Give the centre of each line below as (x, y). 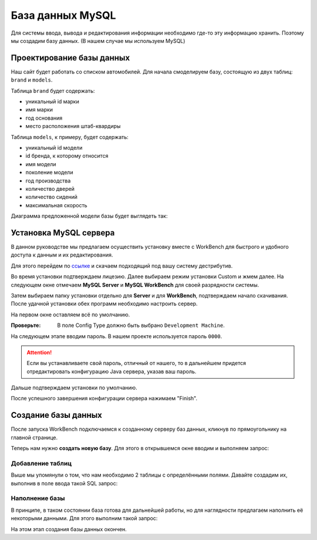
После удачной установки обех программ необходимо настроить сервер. (104, 304)
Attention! (39, 352)
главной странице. (34, 437)
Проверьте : (26, 325)
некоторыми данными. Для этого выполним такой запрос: (84, 518)
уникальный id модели (54, 147)
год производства (48, 180)
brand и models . (32, 80)
